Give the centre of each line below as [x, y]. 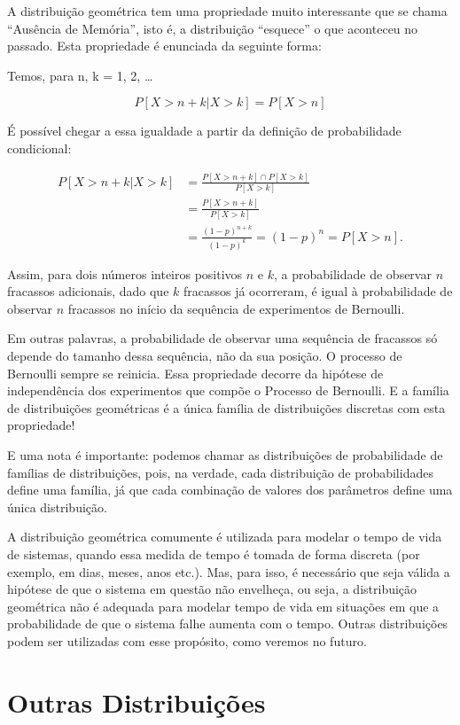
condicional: [39, 148]
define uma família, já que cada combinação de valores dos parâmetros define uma [230, 490]
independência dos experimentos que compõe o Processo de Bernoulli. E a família [228, 390]
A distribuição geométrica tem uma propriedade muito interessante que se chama [227, 11]
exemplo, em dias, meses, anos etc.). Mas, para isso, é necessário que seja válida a [229, 571]
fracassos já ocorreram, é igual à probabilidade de [318, 291]
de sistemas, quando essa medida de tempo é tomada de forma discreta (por [214, 553]
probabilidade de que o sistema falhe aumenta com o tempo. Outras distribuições [228, 624]
